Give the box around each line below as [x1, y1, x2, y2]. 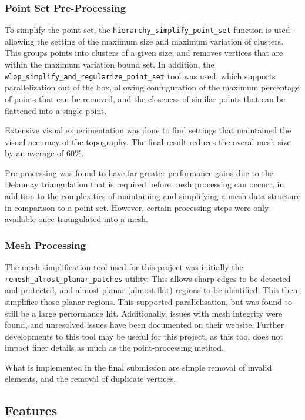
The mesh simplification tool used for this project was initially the [5, 261, 243, 273]
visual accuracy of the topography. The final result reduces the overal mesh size [5, 135, 291, 147]
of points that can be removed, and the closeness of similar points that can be [5, 92, 285, 105]
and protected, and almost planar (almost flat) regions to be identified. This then [5, 284, 298, 296]
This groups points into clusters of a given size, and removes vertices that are [5, 46, 283, 59]
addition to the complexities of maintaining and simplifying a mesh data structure [5, 190, 301, 202]
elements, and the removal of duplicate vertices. [5, 372, 176, 385]
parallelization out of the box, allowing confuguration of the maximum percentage [5, 81, 300, 93]
